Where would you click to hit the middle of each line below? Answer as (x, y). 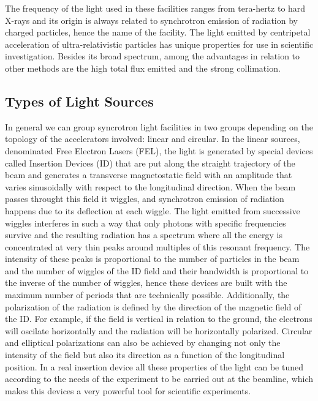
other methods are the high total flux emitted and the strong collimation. (143, 68)
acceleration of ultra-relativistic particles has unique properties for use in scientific (159, 44)
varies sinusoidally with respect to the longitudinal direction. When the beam (150, 186)
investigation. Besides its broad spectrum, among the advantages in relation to (153, 56)
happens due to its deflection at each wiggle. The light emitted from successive (153, 210)
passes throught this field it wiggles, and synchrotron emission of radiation (145, 199)
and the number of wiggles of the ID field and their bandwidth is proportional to (157, 270)
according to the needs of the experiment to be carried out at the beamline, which (159, 379)
